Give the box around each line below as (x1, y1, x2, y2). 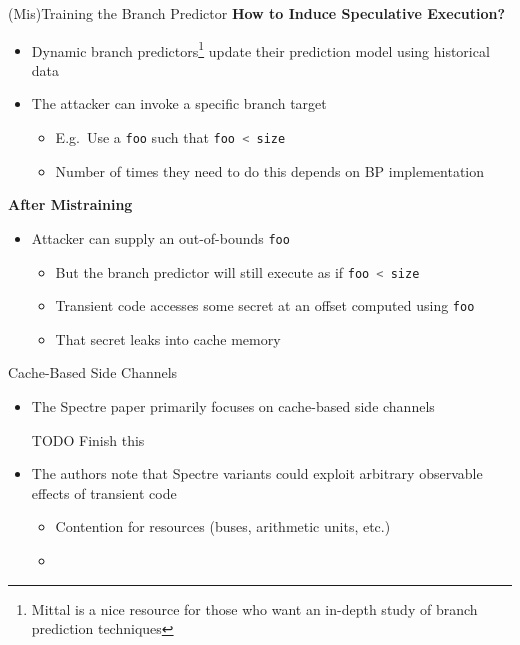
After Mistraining (8, 194, 133, 215)
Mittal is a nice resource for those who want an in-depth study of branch (31, 598, 478, 619)
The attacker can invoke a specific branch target (31, 93, 327, 114)
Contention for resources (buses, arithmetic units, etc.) (55, 516, 391, 537)
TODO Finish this (31, 429, 145, 450)
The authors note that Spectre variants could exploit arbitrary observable (31, 463, 483, 484)
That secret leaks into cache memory (55, 328, 281, 349)
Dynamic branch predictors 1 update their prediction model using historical (31, 37, 490, 61)
